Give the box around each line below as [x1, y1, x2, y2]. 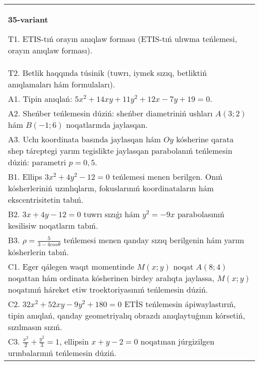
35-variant [8, 13, 48, 25]
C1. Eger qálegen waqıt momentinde [8, 260, 134, 272]
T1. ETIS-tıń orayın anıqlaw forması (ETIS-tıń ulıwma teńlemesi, [8, 33, 237, 44]
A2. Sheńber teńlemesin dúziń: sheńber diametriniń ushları [8, 107, 213, 119]
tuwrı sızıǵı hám [83, 208, 140, 220]
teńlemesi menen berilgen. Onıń [112, 171, 223, 182]
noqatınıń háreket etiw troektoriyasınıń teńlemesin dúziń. [8, 283, 208, 295]
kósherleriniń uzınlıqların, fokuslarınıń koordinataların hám [8, 182, 214, 194]
